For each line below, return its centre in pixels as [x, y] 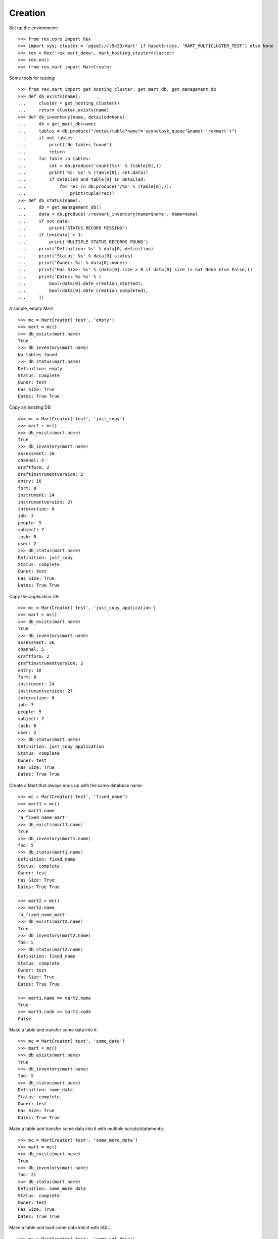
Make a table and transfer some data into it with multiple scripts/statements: [87, 1129]
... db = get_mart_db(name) [57, 124]
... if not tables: [47, 138]
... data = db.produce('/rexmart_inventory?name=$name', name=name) [108, 214]
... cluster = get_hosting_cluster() [69, 103]
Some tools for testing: [32, 78]
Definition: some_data [46, 1090]
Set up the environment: [34, 28]
